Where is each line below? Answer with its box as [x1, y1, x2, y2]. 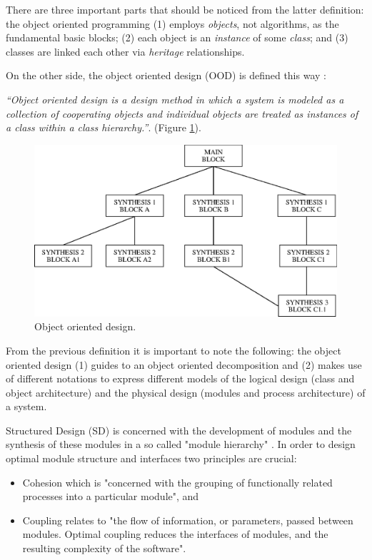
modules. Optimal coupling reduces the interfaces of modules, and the [22, 526, 328, 541]
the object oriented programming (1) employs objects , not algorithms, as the [6, 16, 339, 31]
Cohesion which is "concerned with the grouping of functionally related [22, 474, 333, 489]
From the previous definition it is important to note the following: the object [6, 342, 341, 357]
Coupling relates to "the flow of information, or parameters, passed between [22, 512, 353, 527]
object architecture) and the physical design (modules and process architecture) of [6, 385, 366, 399]
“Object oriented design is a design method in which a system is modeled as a [6, 91, 344, 106]
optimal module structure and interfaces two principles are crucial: [6, 451, 297, 466]
